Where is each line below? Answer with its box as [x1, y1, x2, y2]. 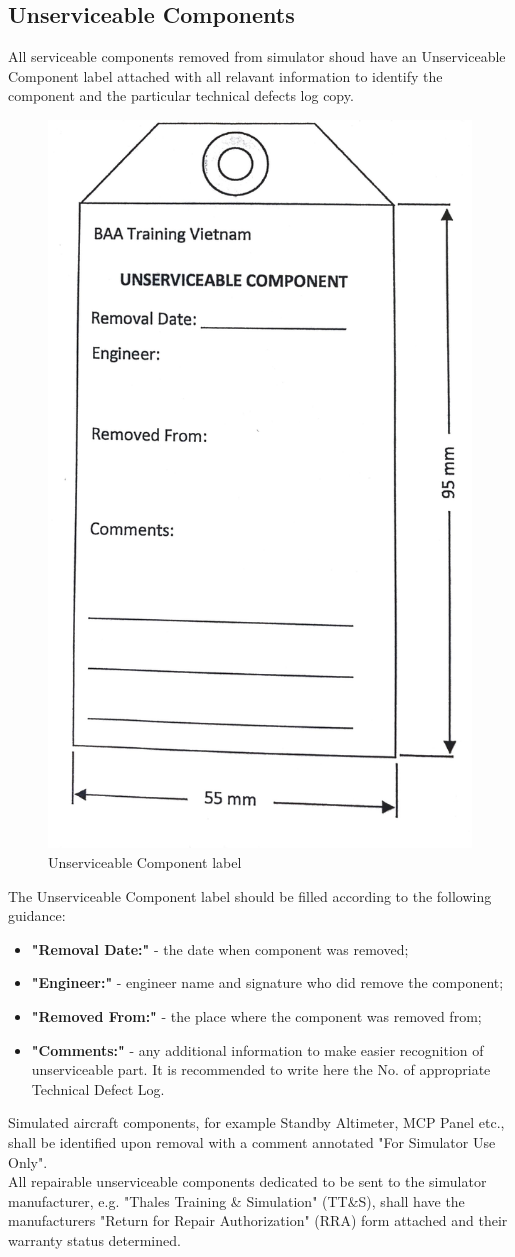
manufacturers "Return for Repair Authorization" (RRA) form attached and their [8, 1210, 508, 1231]
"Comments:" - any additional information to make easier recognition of [31, 1039, 484, 1060]
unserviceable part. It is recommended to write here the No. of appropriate [31, 1059, 491, 1080]
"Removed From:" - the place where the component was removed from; [31, 1006, 482, 1027]
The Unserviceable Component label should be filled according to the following [8, 885, 492, 906]
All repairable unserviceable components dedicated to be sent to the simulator [8, 1171, 487, 1192]
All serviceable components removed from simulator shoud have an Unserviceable [8, 46, 506, 67]
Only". [8, 1151, 48, 1172]
